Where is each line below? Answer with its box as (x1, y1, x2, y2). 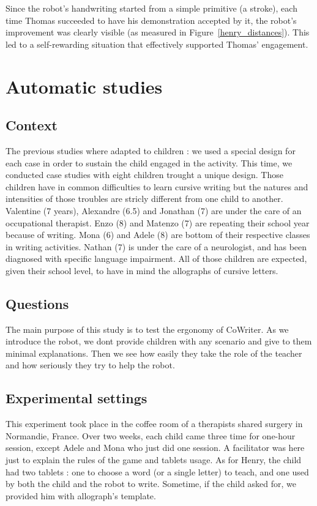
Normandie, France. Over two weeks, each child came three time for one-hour (6, 429, 296, 442)
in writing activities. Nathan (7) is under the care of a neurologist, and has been (6, 240, 307, 253)
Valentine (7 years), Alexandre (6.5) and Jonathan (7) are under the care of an (6, 204, 302, 217)
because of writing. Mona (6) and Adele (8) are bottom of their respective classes (6, 228, 310, 241)
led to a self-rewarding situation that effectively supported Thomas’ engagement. (6, 37, 308, 50)
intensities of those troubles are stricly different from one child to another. (6, 192, 283, 205)
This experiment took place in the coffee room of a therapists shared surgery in (6, 417, 303, 430)
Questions (6, 294, 69, 313)
